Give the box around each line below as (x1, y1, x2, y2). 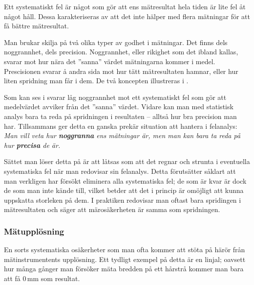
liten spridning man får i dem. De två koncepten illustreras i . (4, 75, 189, 86)
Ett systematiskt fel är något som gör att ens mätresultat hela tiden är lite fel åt (4, 1, 246, 11)
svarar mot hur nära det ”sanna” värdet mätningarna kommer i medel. (4, 56, 215, 66)
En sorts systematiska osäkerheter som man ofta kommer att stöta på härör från (4, 244, 245, 255)
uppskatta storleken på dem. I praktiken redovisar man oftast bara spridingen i (4, 194, 241, 205)
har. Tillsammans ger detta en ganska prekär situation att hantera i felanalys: (4, 120, 237, 131)
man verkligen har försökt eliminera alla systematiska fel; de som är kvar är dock (4, 175, 247, 186)
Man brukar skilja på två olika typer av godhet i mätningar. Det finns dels (4, 37, 228, 47)
